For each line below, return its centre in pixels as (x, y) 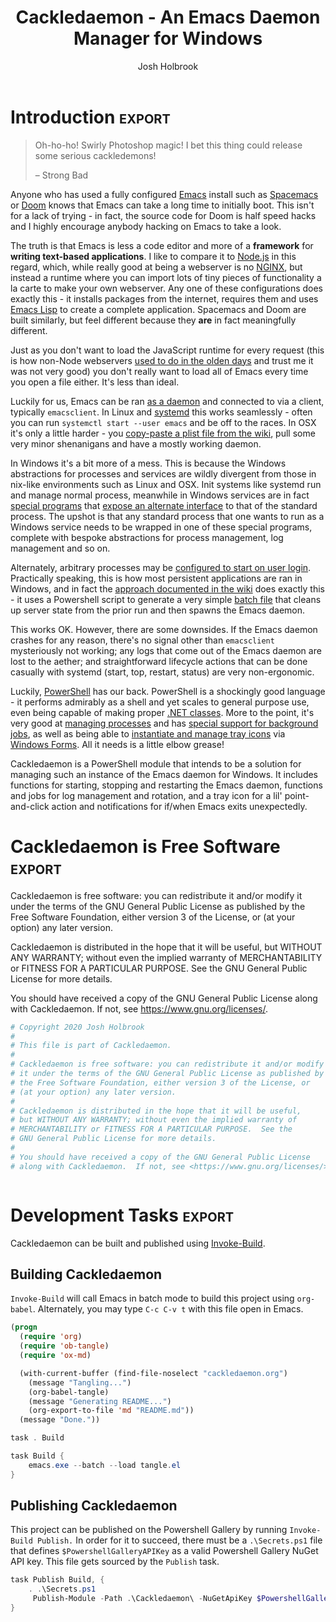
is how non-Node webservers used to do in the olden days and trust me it (162, 360)
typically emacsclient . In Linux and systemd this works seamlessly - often (161, 412)
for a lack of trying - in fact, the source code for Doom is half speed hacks (163, 215)
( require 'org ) (51, 1337)
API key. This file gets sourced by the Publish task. (115, 1562)
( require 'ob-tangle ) (64, 1346)
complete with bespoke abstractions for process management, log (147, 537)
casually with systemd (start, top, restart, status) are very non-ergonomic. (162, 672)
